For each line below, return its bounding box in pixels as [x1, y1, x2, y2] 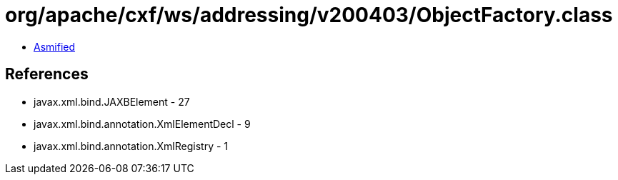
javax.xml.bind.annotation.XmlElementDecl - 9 [34, 117, 251, 130]
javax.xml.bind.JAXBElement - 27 [34, 95, 190, 108]
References [5, 65, 89, 84]
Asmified [34, 40, 76, 53]
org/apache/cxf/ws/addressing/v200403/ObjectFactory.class [5, 3, 613, 27]
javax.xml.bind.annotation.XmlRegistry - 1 [34, 139, 229, 152]
